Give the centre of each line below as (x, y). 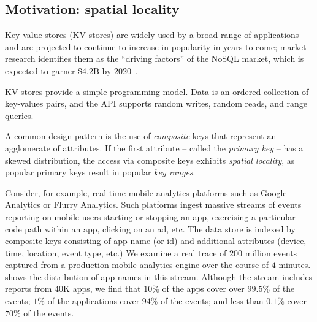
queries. (19, 115)
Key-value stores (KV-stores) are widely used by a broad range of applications (152, 35)
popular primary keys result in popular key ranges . (100, 172)
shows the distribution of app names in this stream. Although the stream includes (159, 276)
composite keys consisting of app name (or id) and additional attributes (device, (156, 241)
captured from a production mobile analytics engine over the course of (137, 265)
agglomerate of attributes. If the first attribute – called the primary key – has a (154, 148)
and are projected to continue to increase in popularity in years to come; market (156, 46)
